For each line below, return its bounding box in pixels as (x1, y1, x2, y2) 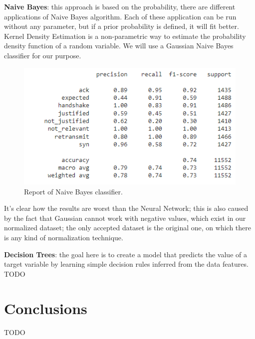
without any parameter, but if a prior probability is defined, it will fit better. (4, 21, 239, 31)
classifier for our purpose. (4, 50, 81, 60)
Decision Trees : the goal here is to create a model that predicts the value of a (4, 249, 247, 259)
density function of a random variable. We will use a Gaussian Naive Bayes (4, 40, 234, 51)
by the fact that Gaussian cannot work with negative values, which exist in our (4, 212, 246, 223)
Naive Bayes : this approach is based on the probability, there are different (4, 1, 236, 11)
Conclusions (4, 298, 87, 318)
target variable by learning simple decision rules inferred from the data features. (4, 259, 249, 269)
